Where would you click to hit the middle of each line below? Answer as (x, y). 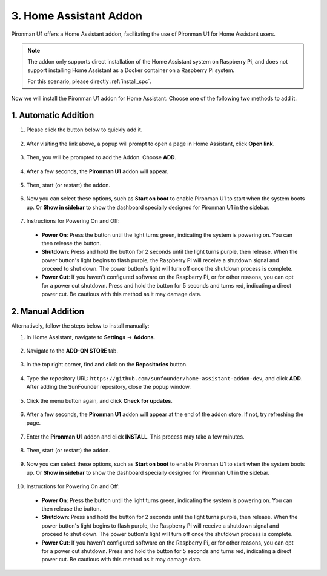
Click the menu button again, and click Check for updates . (99, 400)
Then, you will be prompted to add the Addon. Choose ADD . (101, 157)
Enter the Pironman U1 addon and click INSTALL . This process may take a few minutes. (135, 437)
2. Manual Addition (48, 312)
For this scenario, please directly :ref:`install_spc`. (89, 81)
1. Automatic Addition (53, 115)
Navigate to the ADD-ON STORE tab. (72, 351)
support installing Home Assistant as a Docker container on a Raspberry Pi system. (131, 70)
